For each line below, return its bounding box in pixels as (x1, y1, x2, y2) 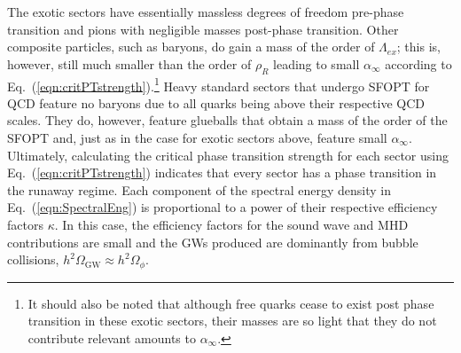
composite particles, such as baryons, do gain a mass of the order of (7, 37, 375, 56)
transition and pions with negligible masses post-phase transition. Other (7, 20, 399, 38)
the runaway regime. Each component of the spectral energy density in (7, 180, 391, 199)
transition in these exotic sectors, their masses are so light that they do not (27, 311, 437, 330)
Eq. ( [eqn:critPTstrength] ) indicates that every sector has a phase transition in (7, 163, 437, 182)
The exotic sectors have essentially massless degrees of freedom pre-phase (7, 3, 404, 20)
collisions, (7, 250, 59, 269)
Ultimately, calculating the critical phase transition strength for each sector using (7, 145, 449, 164)
